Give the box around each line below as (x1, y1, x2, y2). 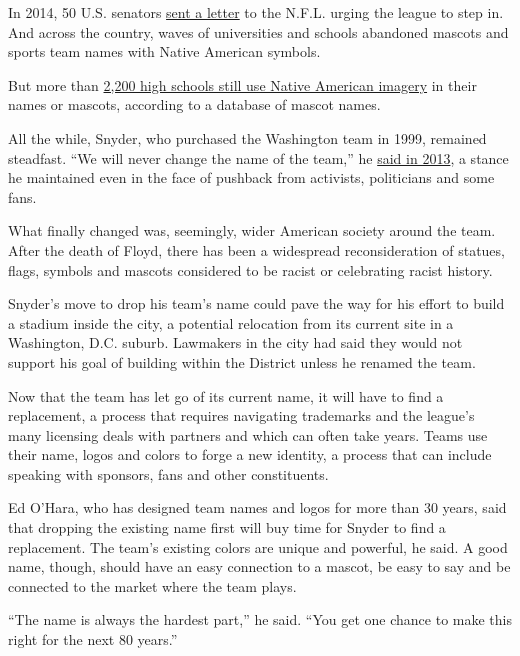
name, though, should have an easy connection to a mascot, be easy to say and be (8, 556, 511, 577)
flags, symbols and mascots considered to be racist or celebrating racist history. (8, 259, 493, 280)
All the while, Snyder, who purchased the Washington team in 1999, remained (8, 127, 487, 148)
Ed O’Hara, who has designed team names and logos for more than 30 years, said (8, 497, 507, 518)
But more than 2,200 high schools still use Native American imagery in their (8, 74, 477, 95)
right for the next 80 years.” (8, 629, 178, 650)
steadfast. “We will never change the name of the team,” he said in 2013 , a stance (8, 147, 509, 168)
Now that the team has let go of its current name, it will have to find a (8, 385, 444, 406)
